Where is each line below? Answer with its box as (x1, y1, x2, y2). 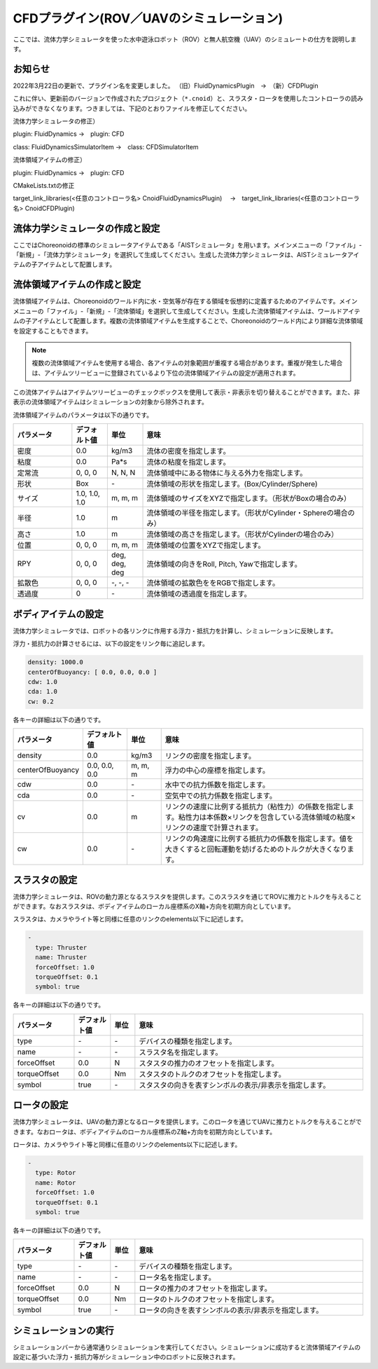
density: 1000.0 (27, 659, 84, 666)
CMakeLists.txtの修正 (13, 181, 75, 189)
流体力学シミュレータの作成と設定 (13, 222, 160, 234)
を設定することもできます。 (13, 326, 92, 335)
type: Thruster (35, 943, 87, 951)
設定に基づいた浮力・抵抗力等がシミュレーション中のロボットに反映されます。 (13, 1353, 239, 1361)
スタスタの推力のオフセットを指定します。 (139, 1058, 279, 1068)
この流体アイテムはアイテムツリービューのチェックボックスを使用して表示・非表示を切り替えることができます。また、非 (13, 388, 360, 397)
